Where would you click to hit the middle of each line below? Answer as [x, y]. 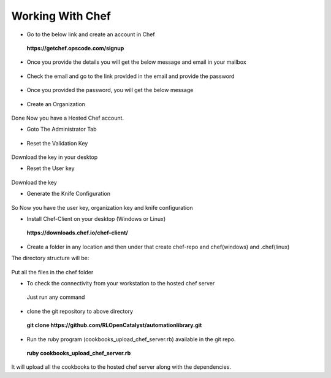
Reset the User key [51, 168]
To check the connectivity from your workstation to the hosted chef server [121, 283]
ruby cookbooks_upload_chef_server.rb [79, 353]
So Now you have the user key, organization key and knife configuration [102, 207]
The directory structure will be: [50, 258]
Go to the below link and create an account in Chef [91, 34]
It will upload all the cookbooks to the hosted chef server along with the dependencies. [121, 367]
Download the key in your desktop [55, 157]
